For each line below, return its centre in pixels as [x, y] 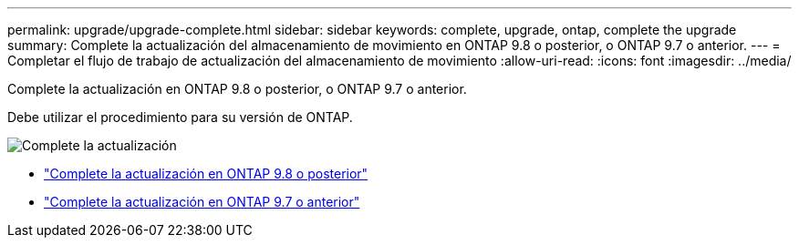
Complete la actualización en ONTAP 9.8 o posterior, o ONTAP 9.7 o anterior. [237, 89]
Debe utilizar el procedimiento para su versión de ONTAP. [180, 117]
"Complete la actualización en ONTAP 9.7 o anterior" [202, 202]
